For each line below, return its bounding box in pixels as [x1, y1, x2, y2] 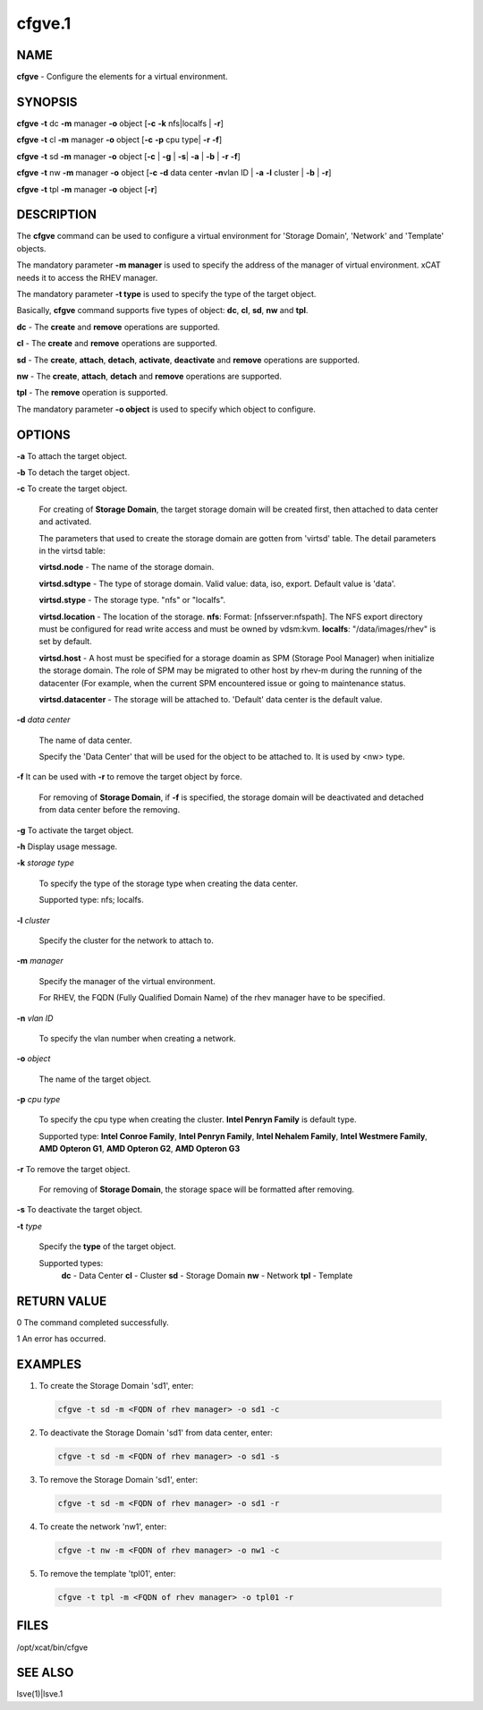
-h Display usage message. [16, 841, 118, 852]
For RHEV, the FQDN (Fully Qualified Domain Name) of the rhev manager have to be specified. [38, 992, 386, 1003]
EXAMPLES [16, 1357, 82, 1373]
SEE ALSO [16, 1665, 74, 1680]
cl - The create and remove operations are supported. [16, 338, 218, 349]
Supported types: [38, 1257, 104, 1268]
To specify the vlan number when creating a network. [38, 1033, 236, 1043]
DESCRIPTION [16, 207, 97, 223]
